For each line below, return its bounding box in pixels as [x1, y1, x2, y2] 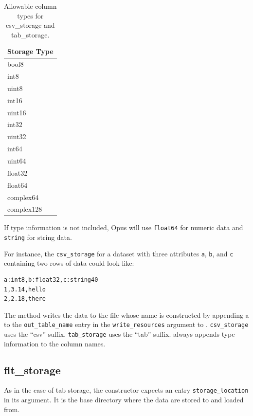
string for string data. [4, 232, 72, 242]
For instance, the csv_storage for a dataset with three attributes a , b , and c [4, 248, 234, 258]
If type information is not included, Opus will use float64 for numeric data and [4, 222, 243, 233]
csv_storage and [6, 20, 55, 30]
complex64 [7, 192, 39, 202]
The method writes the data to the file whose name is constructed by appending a [4, 309, 249, 320]
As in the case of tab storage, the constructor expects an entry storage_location [4, 385, 249, 395]
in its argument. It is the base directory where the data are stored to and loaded [4, 395, 244, 405]
